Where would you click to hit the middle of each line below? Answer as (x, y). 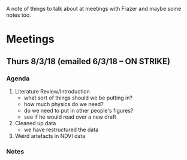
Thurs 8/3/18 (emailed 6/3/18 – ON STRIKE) (88, 61)
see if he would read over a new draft (70, 117)
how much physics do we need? (64, 104)
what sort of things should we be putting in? (78, 98)
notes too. (19, 15)
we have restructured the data (61, 129)
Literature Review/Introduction (52, 91)
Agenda (18, 79)
